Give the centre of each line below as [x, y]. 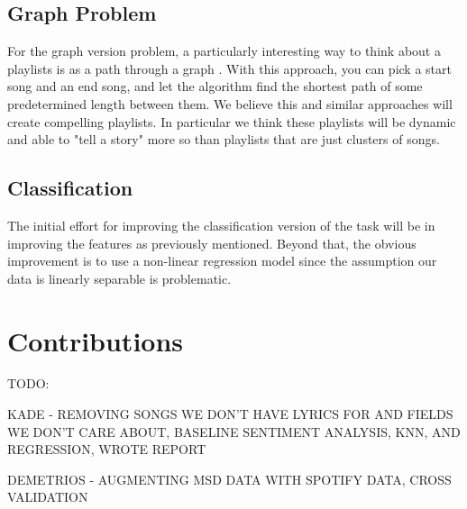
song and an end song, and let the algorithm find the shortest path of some [215, 86]
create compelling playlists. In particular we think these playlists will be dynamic [232, 121]
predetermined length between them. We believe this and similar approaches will [230, 103]
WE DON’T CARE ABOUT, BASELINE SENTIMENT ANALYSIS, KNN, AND [234, 431]
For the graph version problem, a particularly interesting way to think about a [224, 51]
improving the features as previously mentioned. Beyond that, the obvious [212, 243]
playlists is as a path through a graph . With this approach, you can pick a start [229, 68]
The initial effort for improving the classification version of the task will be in [221, 225]
